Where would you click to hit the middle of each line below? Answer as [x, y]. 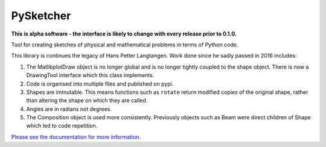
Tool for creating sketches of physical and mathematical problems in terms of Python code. [125, 45]
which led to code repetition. [62, 126]
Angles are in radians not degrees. [69, 109]
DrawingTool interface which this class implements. [90, 75]
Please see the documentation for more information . [76, 137]
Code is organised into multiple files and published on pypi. [100, 84]
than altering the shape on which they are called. [87, 101]
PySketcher [41, 16]
